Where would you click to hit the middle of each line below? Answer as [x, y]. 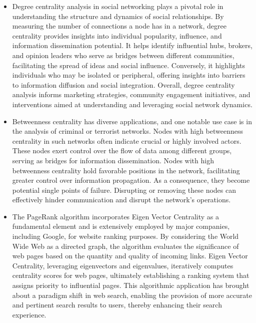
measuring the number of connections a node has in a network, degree [119, 26]
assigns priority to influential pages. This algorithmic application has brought [131, 285]
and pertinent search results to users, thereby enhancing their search [117, 305]
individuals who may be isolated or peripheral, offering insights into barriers [129, 75]
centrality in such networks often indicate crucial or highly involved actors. [127, 140]
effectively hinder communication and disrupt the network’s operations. [121, 200]
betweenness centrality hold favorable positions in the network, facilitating [126, 170]
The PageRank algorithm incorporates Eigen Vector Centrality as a [115, 216]
